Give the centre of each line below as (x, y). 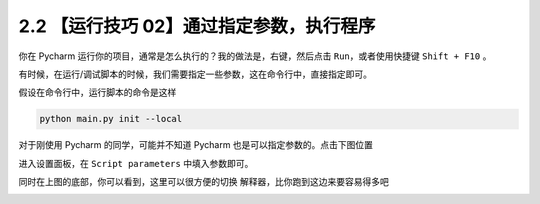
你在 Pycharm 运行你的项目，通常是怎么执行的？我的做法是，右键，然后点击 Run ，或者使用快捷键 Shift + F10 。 (255, 56)
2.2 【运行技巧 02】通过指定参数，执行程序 (197, 26)
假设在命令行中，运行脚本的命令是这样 (97, 92)
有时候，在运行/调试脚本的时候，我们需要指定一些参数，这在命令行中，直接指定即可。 (195, 74)
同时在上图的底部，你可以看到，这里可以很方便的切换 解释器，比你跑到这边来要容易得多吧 (203, 182)
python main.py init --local (111, 119)
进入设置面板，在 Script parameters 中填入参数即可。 (136, 163)
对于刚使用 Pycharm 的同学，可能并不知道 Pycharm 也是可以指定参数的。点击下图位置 (196, 145)
